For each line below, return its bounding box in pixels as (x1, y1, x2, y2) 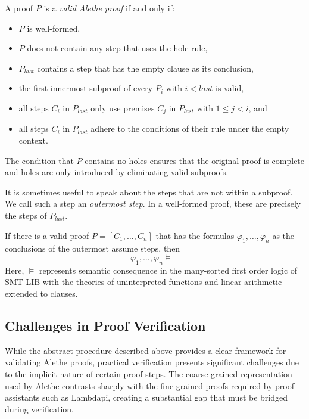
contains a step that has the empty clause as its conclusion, (37, 61, 254, 74)
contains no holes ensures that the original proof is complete (85, 154, 305, 166)
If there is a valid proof (5, 229, 89, 241)
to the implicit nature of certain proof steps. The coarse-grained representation (5, 367, 292, 380)
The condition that (5, 154, 74, 166)
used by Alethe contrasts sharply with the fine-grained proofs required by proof (5, 379, 295, 392)
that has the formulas (155, 229, 235, 241)
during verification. (5, 402, 74, 415)
